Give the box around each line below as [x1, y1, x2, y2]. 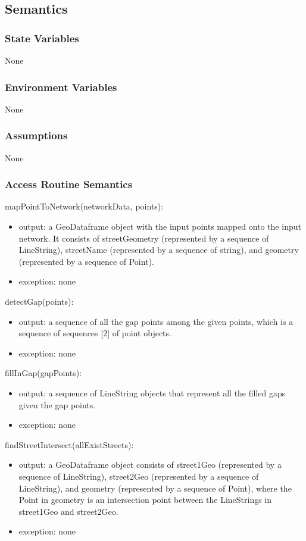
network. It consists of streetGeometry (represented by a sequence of [18, 232, 269, 244]
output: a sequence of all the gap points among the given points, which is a [18, 315, 293, 327]
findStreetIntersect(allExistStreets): [5, 438, 134, 451]
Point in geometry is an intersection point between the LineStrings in [18, 493, 272, 506]
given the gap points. [18, 398, 96, 411]
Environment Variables [5, 79, 117, 94]
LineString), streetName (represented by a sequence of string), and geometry [18, 243, 299, 256]
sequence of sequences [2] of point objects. [18, 327, 171, 339]
